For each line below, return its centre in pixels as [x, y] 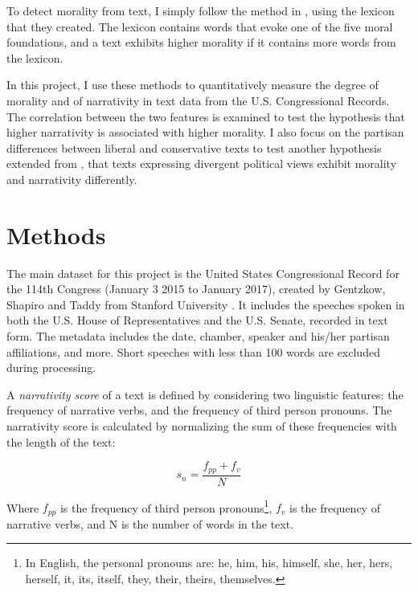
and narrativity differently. [72, 179]
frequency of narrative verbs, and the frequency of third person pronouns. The [199, 410]
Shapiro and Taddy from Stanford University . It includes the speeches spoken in [206, 304]
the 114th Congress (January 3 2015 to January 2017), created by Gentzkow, [196, 289]
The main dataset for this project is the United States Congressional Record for [203, 273]
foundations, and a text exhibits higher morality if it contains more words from [201, 42]
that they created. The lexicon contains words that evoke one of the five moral [200, 26]
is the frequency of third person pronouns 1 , [166, 506]
